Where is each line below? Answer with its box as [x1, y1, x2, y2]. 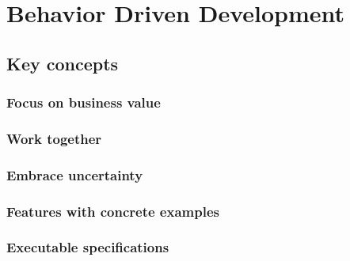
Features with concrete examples [6, 201, 219, 221]
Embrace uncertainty [6, 165, 143, 184]
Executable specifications [6, 237, 169, 257]
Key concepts [6, 51, 119, 75]
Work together [6, 128, 102, 148]
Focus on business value [6, 93, 161, 112]
